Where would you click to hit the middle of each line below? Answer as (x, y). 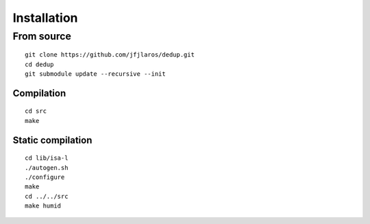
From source (42, 36)
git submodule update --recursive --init (95, 74)
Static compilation (52, 140)
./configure (45, 177)
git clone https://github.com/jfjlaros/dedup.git (110, 55)
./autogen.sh (47, 168)
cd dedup (39, 64)
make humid (43, 206)
